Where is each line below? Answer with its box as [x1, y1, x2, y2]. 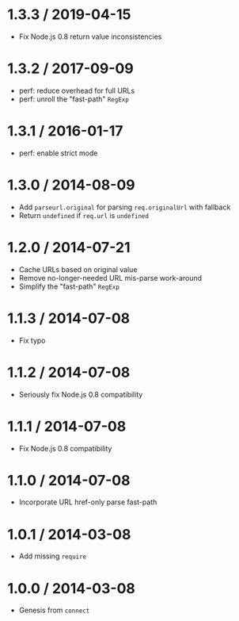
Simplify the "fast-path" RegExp [18, 282, 120, 291]
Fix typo [18, 335, 46, 345]
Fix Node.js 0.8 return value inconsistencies [18, 32, 162, 41]
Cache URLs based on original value [18, 264, 138, 274]
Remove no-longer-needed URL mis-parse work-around [18, 273, 203, 282]
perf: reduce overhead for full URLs [18, 86, 135, 95]
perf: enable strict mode [18, 148, 98, 158]
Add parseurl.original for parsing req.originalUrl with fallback [18, 202, 231, 212]
